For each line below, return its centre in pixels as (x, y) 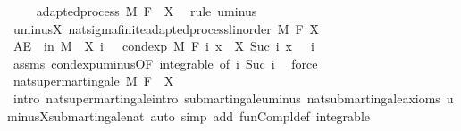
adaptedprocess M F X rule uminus (147, 11)
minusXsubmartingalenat (76, 115)
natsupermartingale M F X (93, 81)
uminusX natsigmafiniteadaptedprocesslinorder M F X (166, 28)
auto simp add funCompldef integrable (260, 115)
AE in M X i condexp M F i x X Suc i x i (163, 46)
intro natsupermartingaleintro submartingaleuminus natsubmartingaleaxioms (226, 98)
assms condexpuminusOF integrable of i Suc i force (165, 63)
